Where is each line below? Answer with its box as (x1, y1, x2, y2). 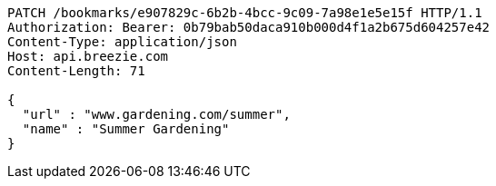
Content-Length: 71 (7, 64, 145, 78)
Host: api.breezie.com (7, 49, 169, 64)
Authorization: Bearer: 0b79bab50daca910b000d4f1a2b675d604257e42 (7, 20, 491, 34)
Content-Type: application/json (7, 34, 237, 49)
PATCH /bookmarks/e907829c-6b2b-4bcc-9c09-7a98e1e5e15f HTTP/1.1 (7, 5, 482, 20)
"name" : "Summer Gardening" (22, 122, 230, 136)
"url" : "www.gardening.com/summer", (22, 107, 291, 122)
